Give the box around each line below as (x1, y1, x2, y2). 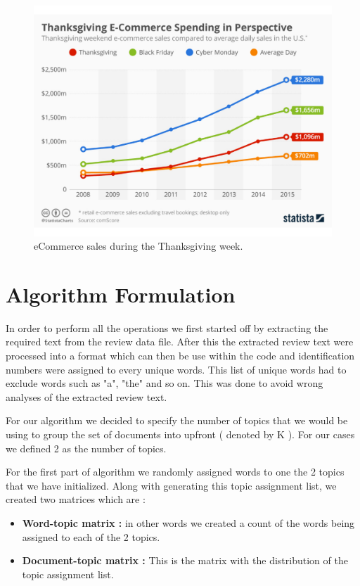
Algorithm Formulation (6, 279, 236, 308)
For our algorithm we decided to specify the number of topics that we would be (6, 413, 348, 428)
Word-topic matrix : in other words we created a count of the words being (22, 515, 355, 530)
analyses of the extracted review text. (6, 389, 167, 404)
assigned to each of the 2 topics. (22, 529, 160, 544)
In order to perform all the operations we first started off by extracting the (6, 320, 328, 335)
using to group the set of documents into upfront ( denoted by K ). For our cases (6, 426, 355, 441)
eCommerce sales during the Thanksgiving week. (34, 238, 243, 253)
